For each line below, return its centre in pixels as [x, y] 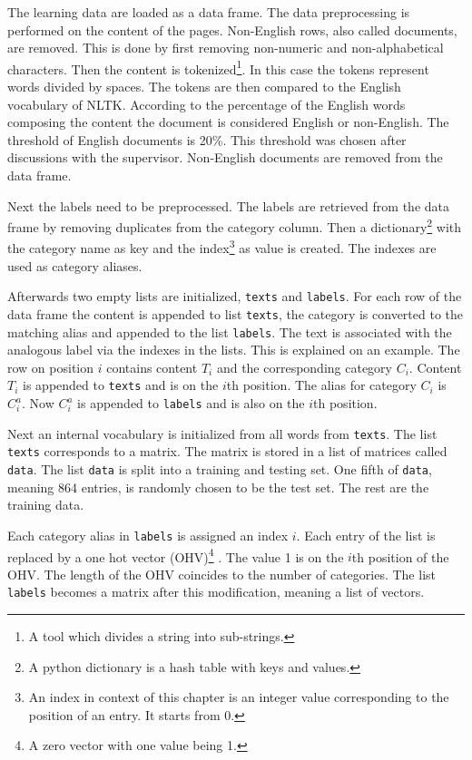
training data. [46, 505]
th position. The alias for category [321, 385]
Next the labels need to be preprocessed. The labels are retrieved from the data [229, 205]
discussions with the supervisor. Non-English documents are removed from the [225, 157]
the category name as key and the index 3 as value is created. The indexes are [222, 247]
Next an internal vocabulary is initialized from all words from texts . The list [222, 433]
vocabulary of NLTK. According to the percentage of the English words [206, 104]
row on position [51, 367]
